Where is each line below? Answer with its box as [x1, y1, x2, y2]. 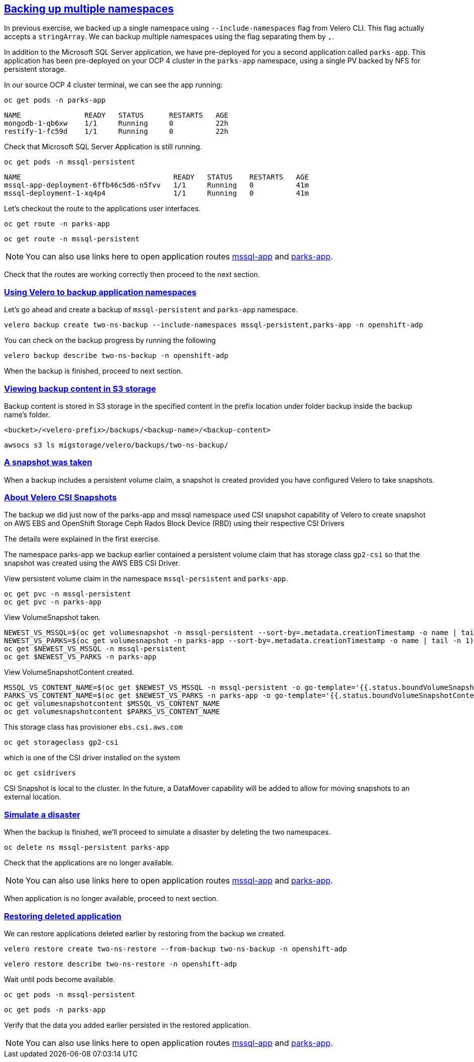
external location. [4, 792, 61, 802]
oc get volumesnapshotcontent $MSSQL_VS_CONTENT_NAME [4, 699, 220, 708]
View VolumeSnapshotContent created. [4, 668, 134, 677]
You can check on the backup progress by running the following [4, 336, 216, 345]
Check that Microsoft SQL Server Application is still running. [4, 142, 202, 151]
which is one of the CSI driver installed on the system [4, 753, 180, 762]
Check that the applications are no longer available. [4, 858, 174, 867]
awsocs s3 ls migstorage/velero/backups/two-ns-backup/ [4, 440, 228, 449]
